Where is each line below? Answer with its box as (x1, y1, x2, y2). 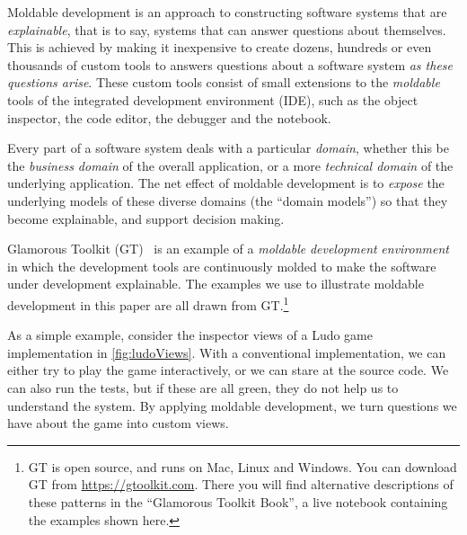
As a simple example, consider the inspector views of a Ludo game (7, 325, 373, 344)
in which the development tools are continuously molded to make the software (7, 256, 436, 275)
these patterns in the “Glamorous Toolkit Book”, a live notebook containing (28, 492, 448, 511)
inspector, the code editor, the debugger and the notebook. (7, 108, 331, 127)
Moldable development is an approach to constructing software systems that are (7, 3, 447, 21)
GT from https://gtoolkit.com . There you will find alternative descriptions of (28, 475, 454, 494)
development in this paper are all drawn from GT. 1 (7, 292, 289, 314)
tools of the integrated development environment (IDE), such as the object (7, 90, 419, 109)
